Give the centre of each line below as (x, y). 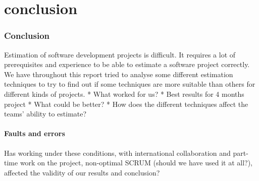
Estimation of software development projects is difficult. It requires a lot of (120, 54)
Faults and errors (35, 133)
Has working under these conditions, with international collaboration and (117, 153)
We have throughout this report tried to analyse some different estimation (119, 74)
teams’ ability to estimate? (45, 114)
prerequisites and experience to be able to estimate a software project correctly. (127, 64)
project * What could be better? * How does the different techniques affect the (126, 104)
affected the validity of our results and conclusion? (82, 172)
